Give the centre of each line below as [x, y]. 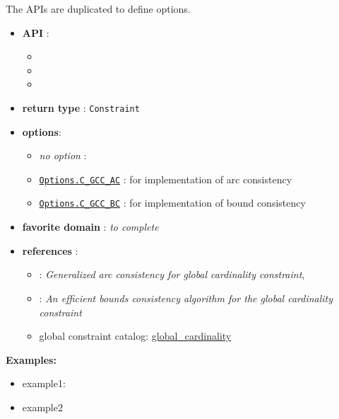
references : [50, 250]
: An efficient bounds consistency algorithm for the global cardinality [186, 298]
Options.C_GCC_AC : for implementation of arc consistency [166, 179]
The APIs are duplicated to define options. [98, 8]
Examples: [31, 359]
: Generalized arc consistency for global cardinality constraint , [172, 274]
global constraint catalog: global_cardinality [135, 336]
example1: [44, 383]
